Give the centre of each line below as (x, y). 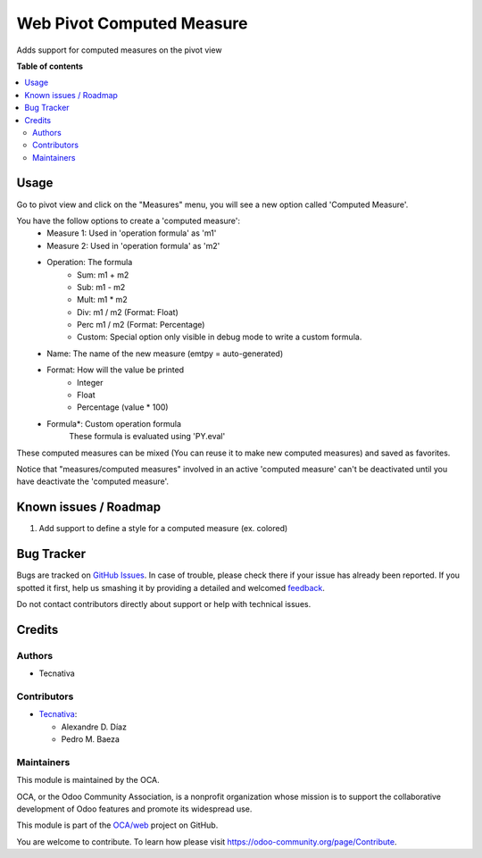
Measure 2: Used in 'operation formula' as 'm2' (133, 246)
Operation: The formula (90, 262)
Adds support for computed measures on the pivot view (119, 50)
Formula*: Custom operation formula (114, 423)
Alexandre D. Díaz (94, 727)
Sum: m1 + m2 (103, 275)
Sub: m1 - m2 (101, 287)
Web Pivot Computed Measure (132, 23)
